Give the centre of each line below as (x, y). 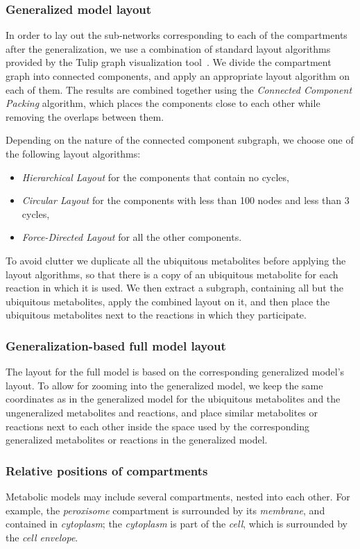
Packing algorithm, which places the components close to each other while (163, 103)
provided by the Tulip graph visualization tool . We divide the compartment (169, 62)
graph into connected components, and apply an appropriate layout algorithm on (178, 76)
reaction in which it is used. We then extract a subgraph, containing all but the (174, 288)
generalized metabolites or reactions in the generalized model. (137, 440)
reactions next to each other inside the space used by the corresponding (158, 426)
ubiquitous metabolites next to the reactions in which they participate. (156, 315)
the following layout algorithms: (73, 153)
